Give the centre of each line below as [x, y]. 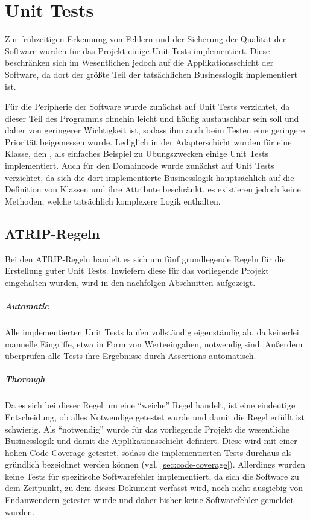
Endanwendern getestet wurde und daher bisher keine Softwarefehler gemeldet [149, 500]
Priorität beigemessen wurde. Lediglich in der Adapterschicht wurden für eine [148, 141]
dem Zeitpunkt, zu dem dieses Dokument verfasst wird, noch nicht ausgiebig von [154, 488]
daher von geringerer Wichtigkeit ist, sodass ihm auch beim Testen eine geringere [155, 130]
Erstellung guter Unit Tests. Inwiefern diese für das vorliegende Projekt [137, 271]
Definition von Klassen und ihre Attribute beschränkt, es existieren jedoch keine [153, 189]
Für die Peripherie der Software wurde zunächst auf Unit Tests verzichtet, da [147, 106]
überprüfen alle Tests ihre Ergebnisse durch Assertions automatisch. [131, 356]
